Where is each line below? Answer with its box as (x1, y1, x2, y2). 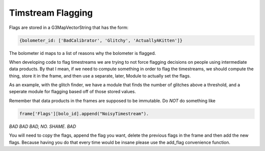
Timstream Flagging (9, 7, 93, 18)
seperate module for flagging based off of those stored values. (9, 89, 136, 95)
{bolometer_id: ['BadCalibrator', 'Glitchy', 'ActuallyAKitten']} (19, 37, 183, 43)
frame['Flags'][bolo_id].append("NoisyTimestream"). (19, 111, 149, 116)
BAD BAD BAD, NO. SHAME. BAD (9, 123, 76, 129)
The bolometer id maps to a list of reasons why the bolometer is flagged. (9, 50, 157, 56)
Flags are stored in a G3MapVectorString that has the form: (9, 25, 129, 30)
